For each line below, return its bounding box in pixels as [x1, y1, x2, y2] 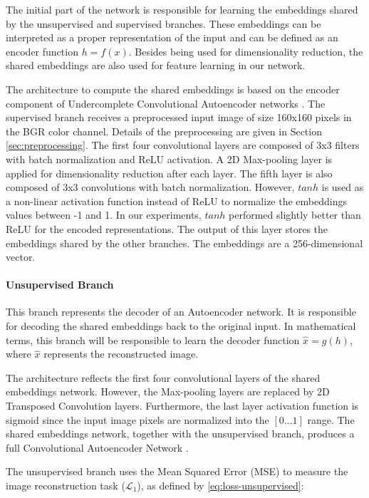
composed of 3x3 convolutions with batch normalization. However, [6, 180, 295, 194]
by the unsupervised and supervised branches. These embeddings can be [6, 16, 321, 31]
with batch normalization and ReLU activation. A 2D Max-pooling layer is [6, 151, 333, 166]
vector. [6, 249, 36, 264]
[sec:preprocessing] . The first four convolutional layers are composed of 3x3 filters [6, 138, 360, 152]
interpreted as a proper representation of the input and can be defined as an [6, 30, 338, 45]
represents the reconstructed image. [43, 346, 199, 361]
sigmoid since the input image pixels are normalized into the [6, 412, 269, 427]
